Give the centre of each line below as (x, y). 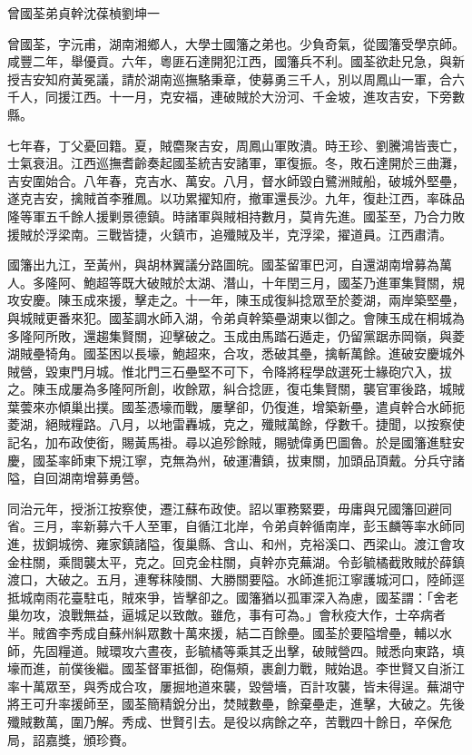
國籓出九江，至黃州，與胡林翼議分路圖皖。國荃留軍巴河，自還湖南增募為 (223, 265)
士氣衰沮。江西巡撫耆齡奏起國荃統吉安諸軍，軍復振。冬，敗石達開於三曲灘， (236, 163)
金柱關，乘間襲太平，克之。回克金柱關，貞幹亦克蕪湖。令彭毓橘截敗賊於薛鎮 (236, 561)
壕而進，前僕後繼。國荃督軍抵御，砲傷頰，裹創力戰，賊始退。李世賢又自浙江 (236, 668)
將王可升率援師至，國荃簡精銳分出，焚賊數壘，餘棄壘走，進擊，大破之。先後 (236, 704)
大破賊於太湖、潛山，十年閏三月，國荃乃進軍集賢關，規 (299, 282)
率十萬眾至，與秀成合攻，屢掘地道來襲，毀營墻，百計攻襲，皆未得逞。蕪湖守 (236, 686)
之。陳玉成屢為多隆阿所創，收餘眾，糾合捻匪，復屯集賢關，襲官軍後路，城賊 (236, 389)
